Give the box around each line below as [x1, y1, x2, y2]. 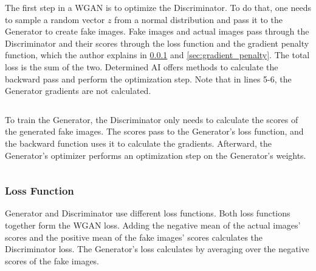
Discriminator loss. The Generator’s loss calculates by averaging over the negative [5, 243, 309, 255]
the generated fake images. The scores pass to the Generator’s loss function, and [5, 125, 304, 138]
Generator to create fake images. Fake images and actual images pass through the [5, 25, 309, 38]
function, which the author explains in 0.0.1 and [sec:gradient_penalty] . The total [5, 49, 310, 61]
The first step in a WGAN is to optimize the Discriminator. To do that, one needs [5, 1, 311, 13]
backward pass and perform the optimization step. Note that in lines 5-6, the [5, 72, 292, 85]
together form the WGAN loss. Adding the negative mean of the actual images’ [5, 218, 301, 231]
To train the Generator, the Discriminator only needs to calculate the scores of [5, 113, 298, 125]
